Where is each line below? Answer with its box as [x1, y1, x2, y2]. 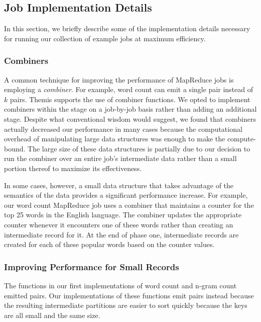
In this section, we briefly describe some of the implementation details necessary [4, 23, 250, 34]
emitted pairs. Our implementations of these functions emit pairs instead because [4, 290, 254, 300]
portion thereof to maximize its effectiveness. [4, 163, 142, 173]
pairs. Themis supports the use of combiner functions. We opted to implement [10, 94, 250, 104]
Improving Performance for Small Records [4, 260, 179, 273]
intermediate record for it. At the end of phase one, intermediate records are [4, 229, 239, 239]
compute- [227, 133, 256, 144]
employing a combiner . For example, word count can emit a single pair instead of [4, 84, 253, 95]
